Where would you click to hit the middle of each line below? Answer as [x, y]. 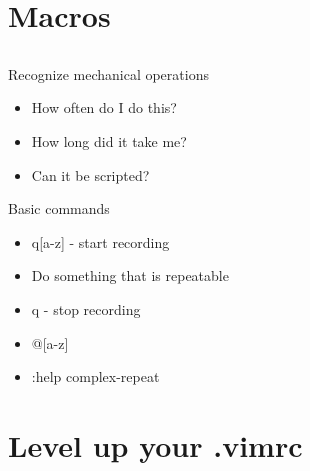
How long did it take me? [109, 140]
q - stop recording [86, 308]
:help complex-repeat [95, 376]
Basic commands [59, 208]
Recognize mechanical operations [108, 73]
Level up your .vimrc [155, 444]
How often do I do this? [104, 107]
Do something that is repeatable [130, 275]
